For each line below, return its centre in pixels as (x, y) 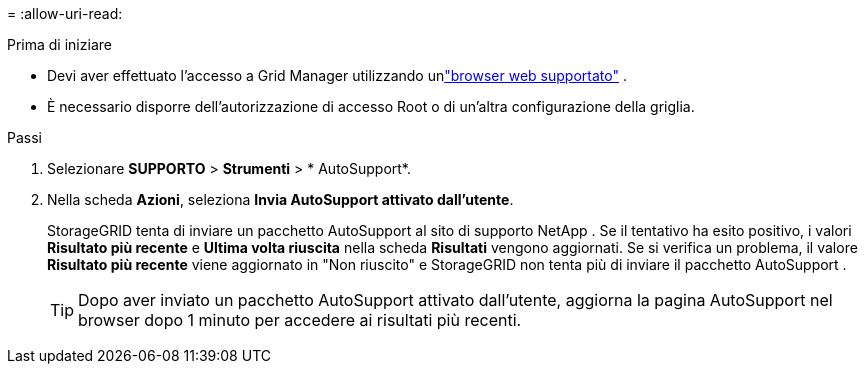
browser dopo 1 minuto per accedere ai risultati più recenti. (300, 320)
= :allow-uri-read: (65, 13)
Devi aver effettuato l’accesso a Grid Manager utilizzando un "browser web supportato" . (337, 75)
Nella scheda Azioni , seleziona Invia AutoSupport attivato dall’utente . (280, 199)
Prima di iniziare (59, 44)
